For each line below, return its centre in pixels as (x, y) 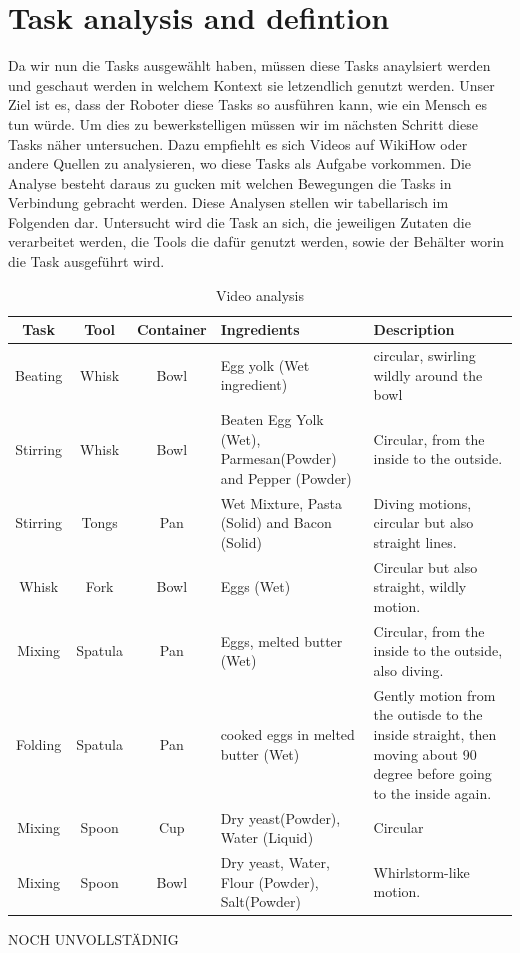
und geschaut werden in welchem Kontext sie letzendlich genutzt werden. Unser (251, 84)
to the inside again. (432, 792)
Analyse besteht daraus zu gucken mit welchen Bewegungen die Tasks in (230, 182)
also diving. (408, 670)
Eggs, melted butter (281, 640)
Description (414, 329)
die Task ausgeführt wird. (86, 261)
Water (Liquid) (267, 837)
